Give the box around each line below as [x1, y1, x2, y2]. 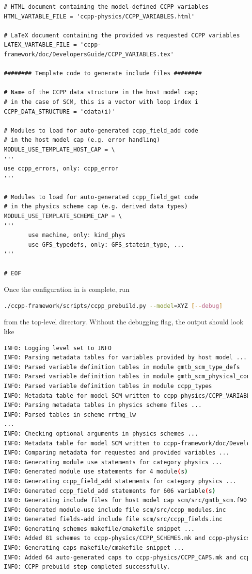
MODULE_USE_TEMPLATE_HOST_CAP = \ [4, 146, 115, 153]
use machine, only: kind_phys [28, 232, 126, 239]
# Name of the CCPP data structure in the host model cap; [4, 89, 198, 96]
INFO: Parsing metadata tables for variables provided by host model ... [4, 354, 247, 361]
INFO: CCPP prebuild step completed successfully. [4, 563, 171, 571]
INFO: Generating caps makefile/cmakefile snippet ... [4, 544, 185, 552]
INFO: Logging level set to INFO [4, 344, 111, 352]
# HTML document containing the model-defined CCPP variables [4, 3, 209, 10]
